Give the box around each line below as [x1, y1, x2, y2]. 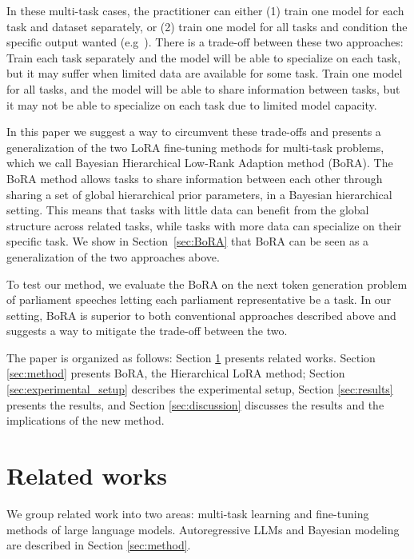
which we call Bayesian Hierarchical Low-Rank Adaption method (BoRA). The [6, 154, 393, 171]
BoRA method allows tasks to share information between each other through [6, 170, 383, 186]
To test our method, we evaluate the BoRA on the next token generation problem [6, 275, 408, 292]
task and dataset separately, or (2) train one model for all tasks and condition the [6, 18, 408, 34]
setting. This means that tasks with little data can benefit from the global [6, 202, 369, 218]
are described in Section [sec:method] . [6, 537, 191, 553]
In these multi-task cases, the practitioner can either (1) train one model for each [6, 2, 404, 18]
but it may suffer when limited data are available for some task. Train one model [6, 65, 403, 82]
